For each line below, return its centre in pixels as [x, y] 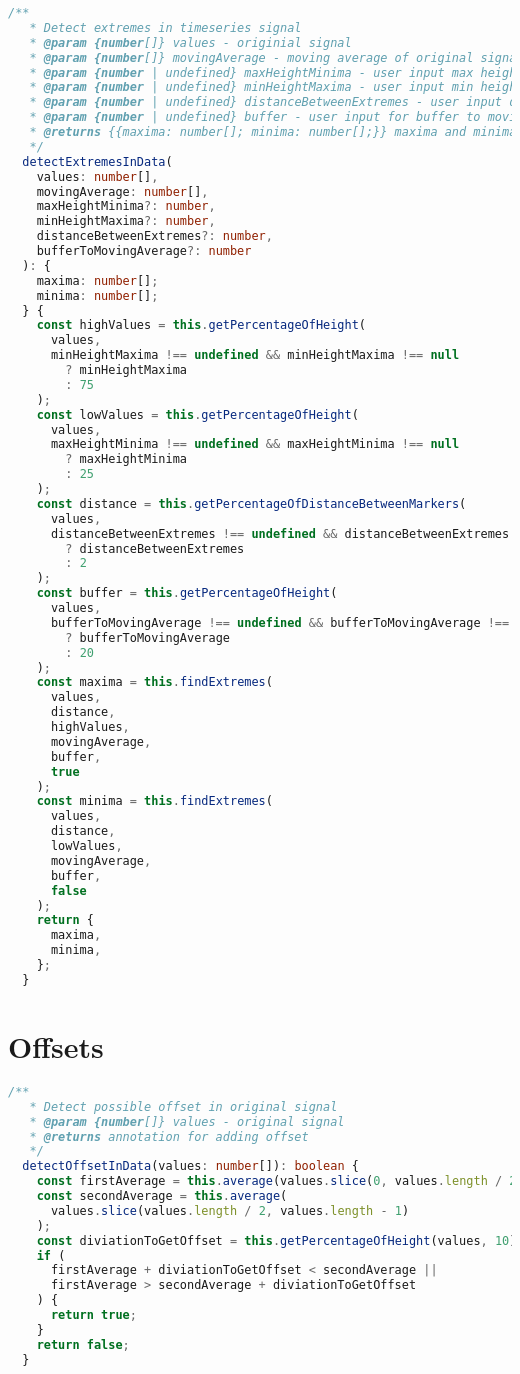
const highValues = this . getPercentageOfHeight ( [201, 325]
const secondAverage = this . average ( [162, 1196]
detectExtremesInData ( [97, 161]
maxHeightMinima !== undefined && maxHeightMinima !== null [255, 444]
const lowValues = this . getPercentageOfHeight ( [197, 414]
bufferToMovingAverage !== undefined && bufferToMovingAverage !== [280, 622]
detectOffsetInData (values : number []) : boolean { [190, 1166]
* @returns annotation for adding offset [169, 1136]
